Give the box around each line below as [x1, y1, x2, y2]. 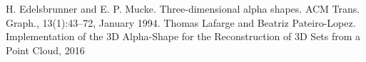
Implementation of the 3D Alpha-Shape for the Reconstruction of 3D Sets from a [6, 29, 361, 44]
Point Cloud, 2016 [6, 42, 85, 57]
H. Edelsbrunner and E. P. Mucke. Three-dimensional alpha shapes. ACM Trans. [6, 1, 360, 15]
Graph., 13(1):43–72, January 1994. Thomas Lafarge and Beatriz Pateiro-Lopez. [6, 15, 356, 30]
